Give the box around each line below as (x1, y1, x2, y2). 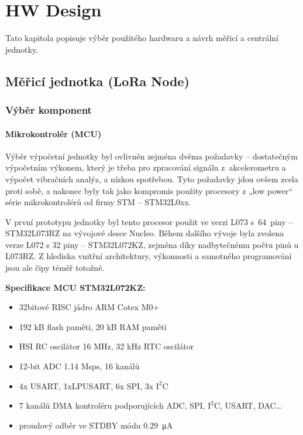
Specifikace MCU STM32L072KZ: (5, 281, 146, 293)
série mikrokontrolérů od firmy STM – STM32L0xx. (5, 196, 191, 208)
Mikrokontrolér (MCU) (5, 127, 102, 140)
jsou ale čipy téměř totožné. (5, 261, 105, 274)
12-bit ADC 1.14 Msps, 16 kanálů (19, 360, 140, 372)
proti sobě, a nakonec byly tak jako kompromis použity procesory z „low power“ (5, 184, 292, 196)
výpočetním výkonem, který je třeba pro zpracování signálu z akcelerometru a (5, 161, 286, 174)
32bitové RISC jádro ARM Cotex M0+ (19, 301, 160, 313)
